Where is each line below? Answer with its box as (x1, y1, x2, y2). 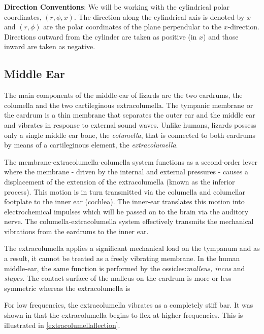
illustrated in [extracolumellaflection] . (4, 319, 120, 330)
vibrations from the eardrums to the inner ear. (4, 226, 149, 236)
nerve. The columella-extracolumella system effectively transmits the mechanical (4, 216, 254, 227)
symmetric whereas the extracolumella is (4, 282, 130, 293)
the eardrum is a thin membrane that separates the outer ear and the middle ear (4, 109, 255, 120)
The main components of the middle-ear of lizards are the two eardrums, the (4, 90, 243, 100)
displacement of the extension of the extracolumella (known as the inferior (4, 176, 235, 187)
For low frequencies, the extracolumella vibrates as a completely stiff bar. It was (4, 300, 253, 310)
